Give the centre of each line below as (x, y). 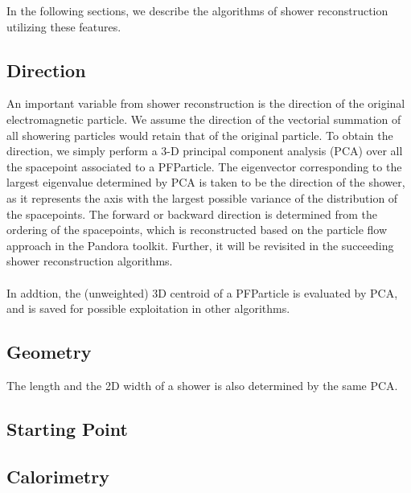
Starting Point (67, 428)
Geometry (49, 352)
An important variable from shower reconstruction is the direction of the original (206, 103)
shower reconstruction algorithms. (90, 261)
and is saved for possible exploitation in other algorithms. (148, 308)
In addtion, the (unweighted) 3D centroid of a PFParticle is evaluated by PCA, (202, 292)
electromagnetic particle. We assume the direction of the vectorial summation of (204, 119)
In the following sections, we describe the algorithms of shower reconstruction (197, 10)
